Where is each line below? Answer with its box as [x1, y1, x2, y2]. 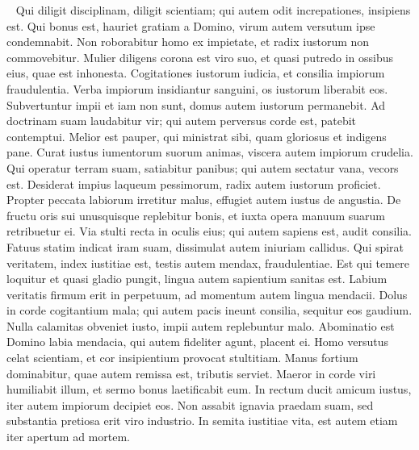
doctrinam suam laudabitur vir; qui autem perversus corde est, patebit [6, 112, 357, 129]
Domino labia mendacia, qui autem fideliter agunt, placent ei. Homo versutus [6, 333, 388, 350]
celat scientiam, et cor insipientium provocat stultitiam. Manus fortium [6, 349, 358, 366]
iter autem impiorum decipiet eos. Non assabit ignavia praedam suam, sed [6, 396, 374, 413]
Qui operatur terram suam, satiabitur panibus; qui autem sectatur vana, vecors [6, 159, 399, 176]
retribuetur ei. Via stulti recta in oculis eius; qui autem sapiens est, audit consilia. [6, 223, 412, 240]
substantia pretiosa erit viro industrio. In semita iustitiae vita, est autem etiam [6, 412, 398, 429]
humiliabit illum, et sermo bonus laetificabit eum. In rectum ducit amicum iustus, [6, 381, 412, 398]
